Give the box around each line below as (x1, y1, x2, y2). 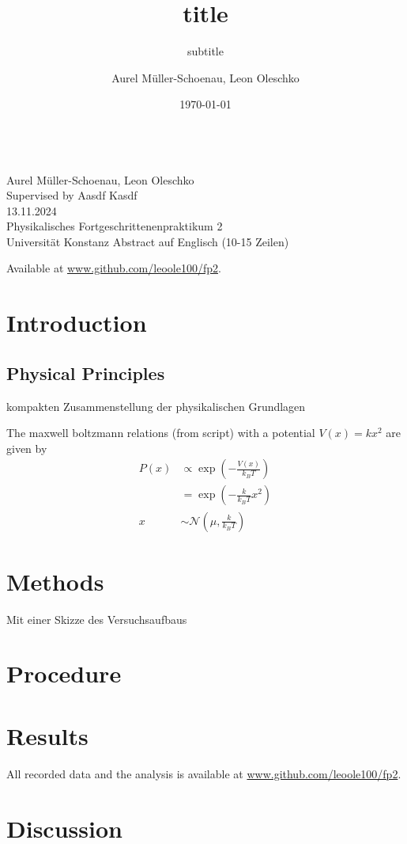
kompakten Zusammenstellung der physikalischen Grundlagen (6, 397, 306, 414)
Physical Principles (6, 360, 165, 385)
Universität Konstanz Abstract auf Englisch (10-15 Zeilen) (6, 233, 289, 249)
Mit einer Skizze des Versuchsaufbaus (6, 610, 187, 627)
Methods (6, 565, 104, 597)
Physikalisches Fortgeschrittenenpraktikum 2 (6, 218, 223, 234)
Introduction (6, 306, 147, 339)
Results (6, 719, 89, 751)
